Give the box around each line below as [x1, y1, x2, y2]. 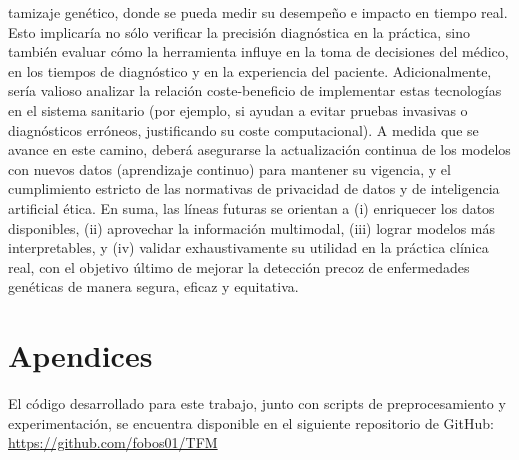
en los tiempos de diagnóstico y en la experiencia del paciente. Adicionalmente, [8, 60, 492, 81]
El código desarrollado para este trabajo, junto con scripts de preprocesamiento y [8, 393, 506, 414]
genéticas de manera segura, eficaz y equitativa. [8, 276, 299, 297]
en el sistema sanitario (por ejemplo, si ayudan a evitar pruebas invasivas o [8, 99, 468, 120]
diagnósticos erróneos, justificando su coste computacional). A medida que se [8, 119, 479, 140]
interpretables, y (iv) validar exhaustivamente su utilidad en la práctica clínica [8, 237, 489, 258]
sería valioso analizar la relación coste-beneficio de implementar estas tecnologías [8, 80, 502, 101]
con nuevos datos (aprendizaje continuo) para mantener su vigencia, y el [8, 158, 451, 179]
